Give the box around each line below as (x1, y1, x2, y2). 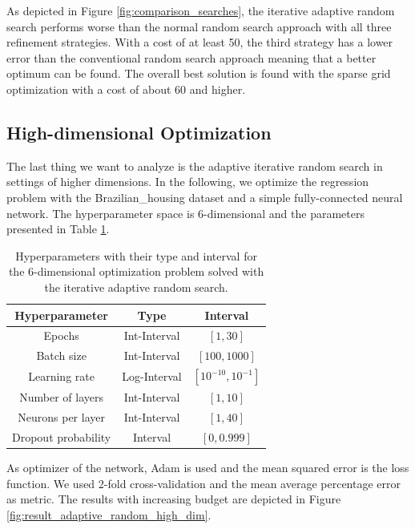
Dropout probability (12, 428, 111, 445)
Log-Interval (122, 368, 182, 385)
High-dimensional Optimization (6, 119, 272, 144)
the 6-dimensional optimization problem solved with (8, 263, 264, 280)
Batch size (36, 347, 87, 364)
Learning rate (28, 368, 95, 385)
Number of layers (19, 389, 103, 406)
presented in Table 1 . (6, 220, 110, 237)
